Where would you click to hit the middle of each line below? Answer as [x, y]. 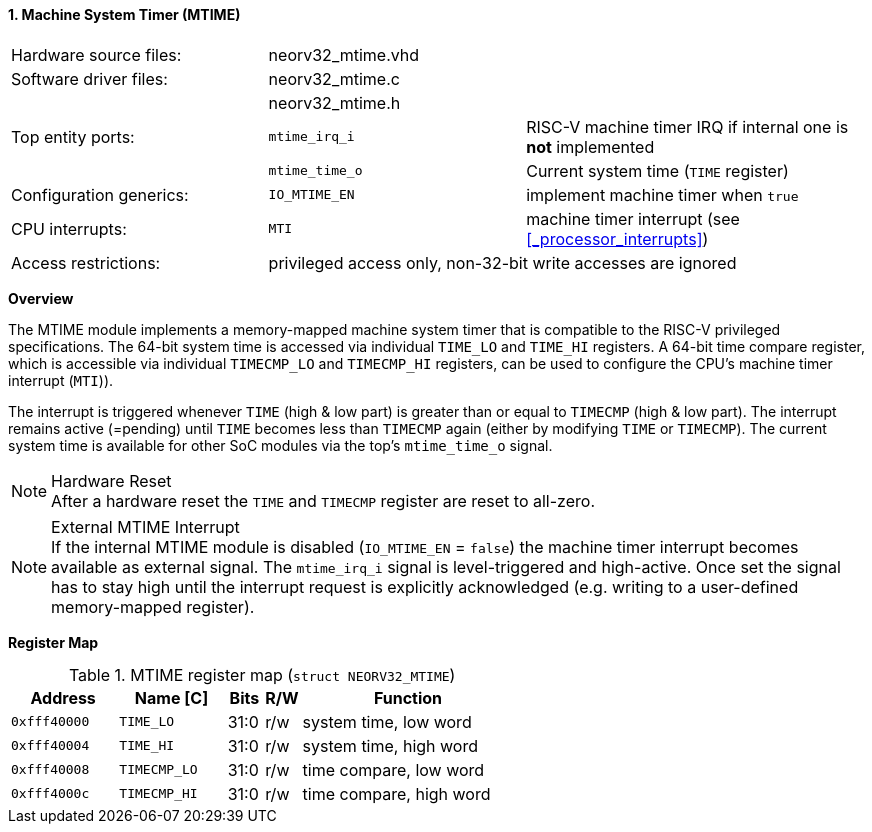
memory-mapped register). [153, 606]
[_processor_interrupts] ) [617, 238]
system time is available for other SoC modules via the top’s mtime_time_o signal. [280, 445]
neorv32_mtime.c [334, 78]
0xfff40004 [50, 746]
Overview [41, 298]
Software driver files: [89, 78]
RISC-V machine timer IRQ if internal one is [687, 126]
